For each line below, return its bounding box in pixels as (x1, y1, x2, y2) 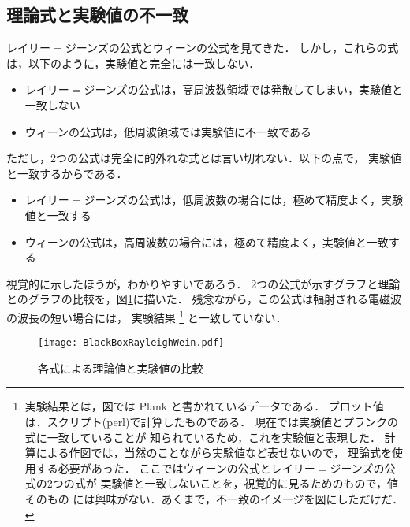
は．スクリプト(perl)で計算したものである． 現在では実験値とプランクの (24, 414, 398, 430)
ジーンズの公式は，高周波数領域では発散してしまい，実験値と (84, 81, 404, 98)
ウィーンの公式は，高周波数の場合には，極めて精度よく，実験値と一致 (24, 233, 389, 250)
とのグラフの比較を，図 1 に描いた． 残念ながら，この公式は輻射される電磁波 (6, 291, 402, 307)
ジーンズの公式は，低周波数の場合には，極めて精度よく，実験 (84, 191, 404, 208)
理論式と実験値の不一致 (6, 2, 188, 27)
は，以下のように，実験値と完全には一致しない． (6, 54, 260, 71)
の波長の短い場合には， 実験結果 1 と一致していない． (6, 306, 287, 325)
